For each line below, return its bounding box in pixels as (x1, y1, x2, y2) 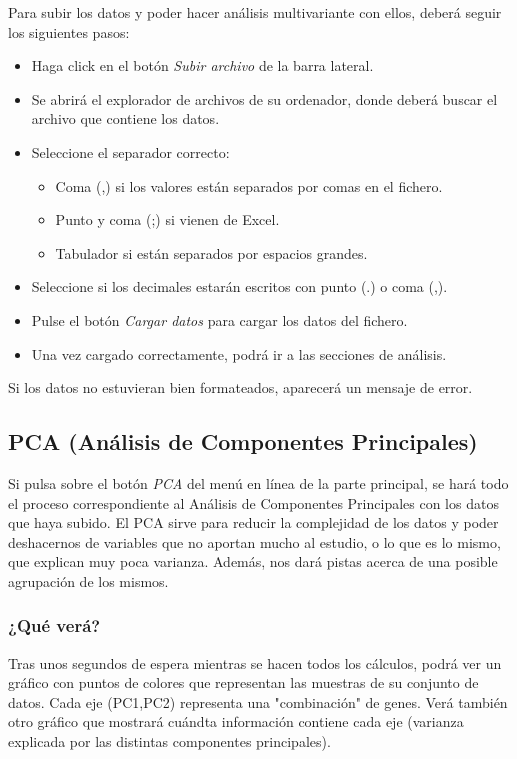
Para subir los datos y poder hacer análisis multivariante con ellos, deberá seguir (8, 2, 502, 22)
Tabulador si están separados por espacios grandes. (55, 242, 368, 263)
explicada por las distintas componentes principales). (8, 731, 331, 752)
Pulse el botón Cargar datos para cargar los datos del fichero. (31, 309, 408, 330)
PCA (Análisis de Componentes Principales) (8, 426, 478, 457)
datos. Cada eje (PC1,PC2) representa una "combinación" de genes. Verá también (8, 691, 508, 712)
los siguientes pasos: (8, 21, 130, 42)
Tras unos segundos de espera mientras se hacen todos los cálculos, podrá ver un (8, 652, 502, 673)
